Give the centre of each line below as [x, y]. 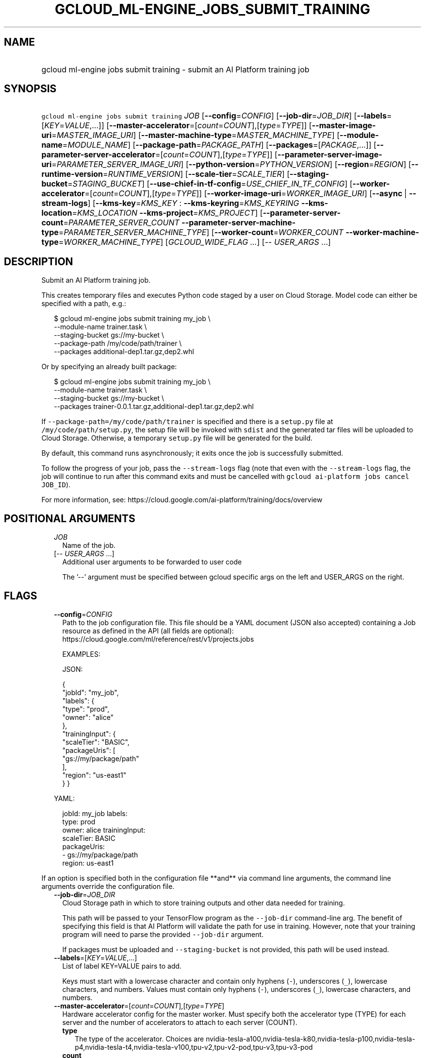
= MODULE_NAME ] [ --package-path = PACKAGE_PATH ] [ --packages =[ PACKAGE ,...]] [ [219, 145]
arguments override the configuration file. [108, 886]
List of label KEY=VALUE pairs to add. [122, 966]
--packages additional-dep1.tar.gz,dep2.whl [124, 352]
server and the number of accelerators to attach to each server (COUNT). [180, 1022]
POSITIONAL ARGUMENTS [70, 518]
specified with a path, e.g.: [84, 304]
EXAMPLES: [81, 654]
